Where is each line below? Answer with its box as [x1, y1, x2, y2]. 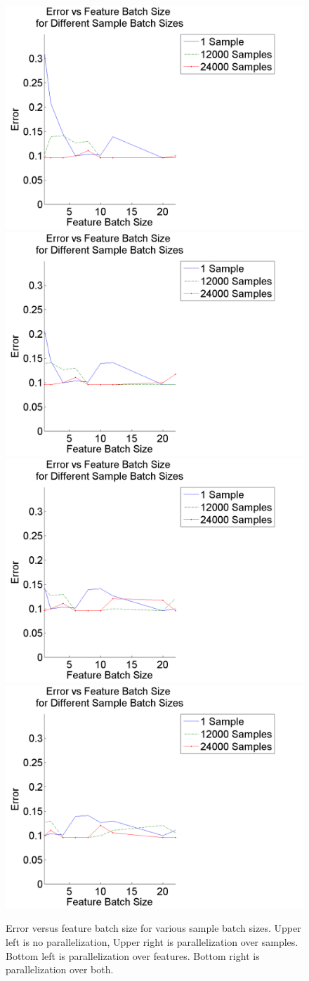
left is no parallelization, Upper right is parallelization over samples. [6, 934, 298, 949]
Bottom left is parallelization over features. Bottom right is [6, 948, 260, 963]
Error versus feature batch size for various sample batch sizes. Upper [6, 921, 301, 935]
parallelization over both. [6, 962, 114, 977]
